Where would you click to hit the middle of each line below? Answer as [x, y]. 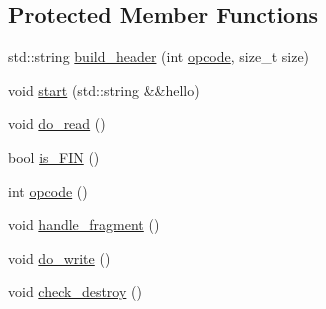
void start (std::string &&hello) [104, 89]
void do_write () [59, 257]
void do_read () [57, 123]
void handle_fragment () [84, 224]
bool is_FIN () [54, 156]
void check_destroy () [75, 291]
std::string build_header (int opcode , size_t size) [159, 56]
